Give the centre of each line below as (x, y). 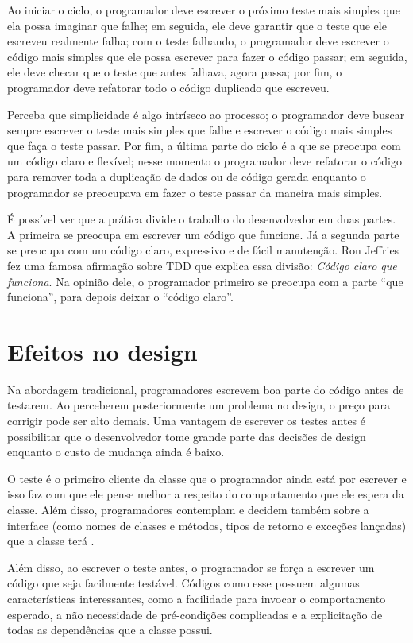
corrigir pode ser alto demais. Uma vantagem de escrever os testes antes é (186, 420)
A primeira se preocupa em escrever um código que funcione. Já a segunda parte (203, 234)
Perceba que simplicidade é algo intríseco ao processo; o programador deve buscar (206, 114)
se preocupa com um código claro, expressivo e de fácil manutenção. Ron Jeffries (203, 250)
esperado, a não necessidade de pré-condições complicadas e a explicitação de (195, 614)
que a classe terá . (51, 541)
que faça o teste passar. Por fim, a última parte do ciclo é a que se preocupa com (204, 145)
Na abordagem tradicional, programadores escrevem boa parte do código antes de (206, 389)
